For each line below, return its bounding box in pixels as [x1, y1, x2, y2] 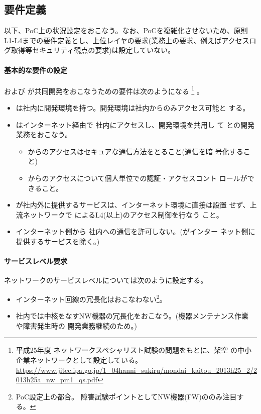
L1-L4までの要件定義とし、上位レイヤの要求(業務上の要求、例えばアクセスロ [4, 35, 256, 45]
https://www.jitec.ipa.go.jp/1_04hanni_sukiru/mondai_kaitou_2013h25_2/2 [16, 364, 257, 375]
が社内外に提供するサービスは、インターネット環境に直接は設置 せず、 [16, 199, 250, 210]
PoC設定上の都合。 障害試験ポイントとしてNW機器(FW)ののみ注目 [16, 391, 237, 401]
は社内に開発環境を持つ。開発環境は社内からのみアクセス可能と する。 [16, 102, 250, 113]
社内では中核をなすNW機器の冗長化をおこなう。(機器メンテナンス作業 [16, 310, 249, 321]
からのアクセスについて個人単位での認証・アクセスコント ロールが [28, 173, 247, 183]
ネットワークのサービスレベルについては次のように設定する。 [4, 275, 208, 285]
